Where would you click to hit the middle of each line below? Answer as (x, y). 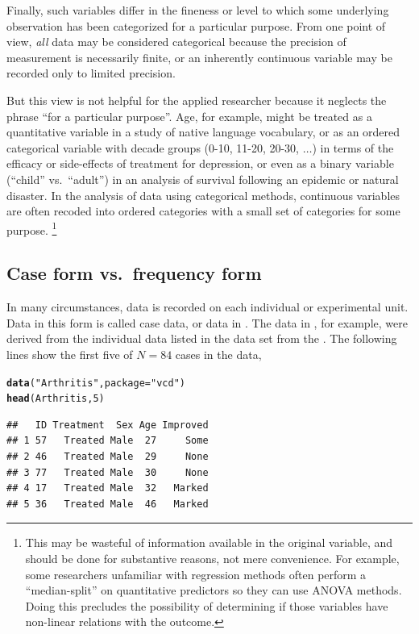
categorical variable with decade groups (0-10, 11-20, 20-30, (153, 147)
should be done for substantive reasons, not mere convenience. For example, (212, 559)
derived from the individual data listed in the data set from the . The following (202, 338)
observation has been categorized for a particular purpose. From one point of (196, 25)
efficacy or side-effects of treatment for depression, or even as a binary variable (200, 163)
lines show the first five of (70, 354)
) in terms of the (353, 147)
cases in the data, (218, 354)
